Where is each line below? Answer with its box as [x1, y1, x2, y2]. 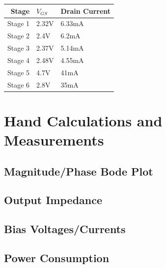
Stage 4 [7, 55, 30, 65]
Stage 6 [7, 79, 30, 89]
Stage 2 [7, 30, 30, 41]
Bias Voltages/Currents [4, 221, 126, 237]
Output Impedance [4, 192, 103, 208]
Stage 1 [7, 18, 30, 29]
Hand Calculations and [4, 110, 163, 130]
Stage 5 [7, 67, 30, 77]
